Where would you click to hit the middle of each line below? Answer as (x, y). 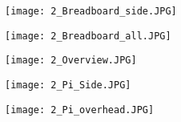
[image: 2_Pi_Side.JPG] (68, 85)
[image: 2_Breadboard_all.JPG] (88, 36)
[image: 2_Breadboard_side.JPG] (91, 11)
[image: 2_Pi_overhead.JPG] (80, 110)
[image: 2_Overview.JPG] (71, 61)
